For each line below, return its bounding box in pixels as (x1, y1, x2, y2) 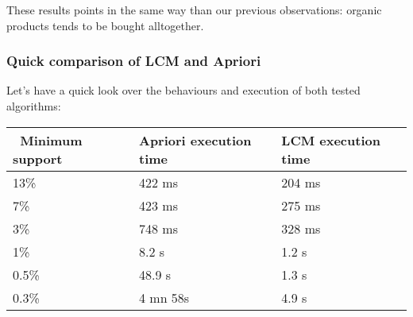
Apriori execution (138, 130, 252, 149)
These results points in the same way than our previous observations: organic (6, 2, 382, 17)
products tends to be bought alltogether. (6, 17, 204, 33)
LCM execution (281, 130, 380, 149)
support (13, 149, 63, 168)
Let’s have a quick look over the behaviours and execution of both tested (6, 82, 361, 99)
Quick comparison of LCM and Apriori (6, 51, 261, 71)
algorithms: (6, 98, 61, 114)
